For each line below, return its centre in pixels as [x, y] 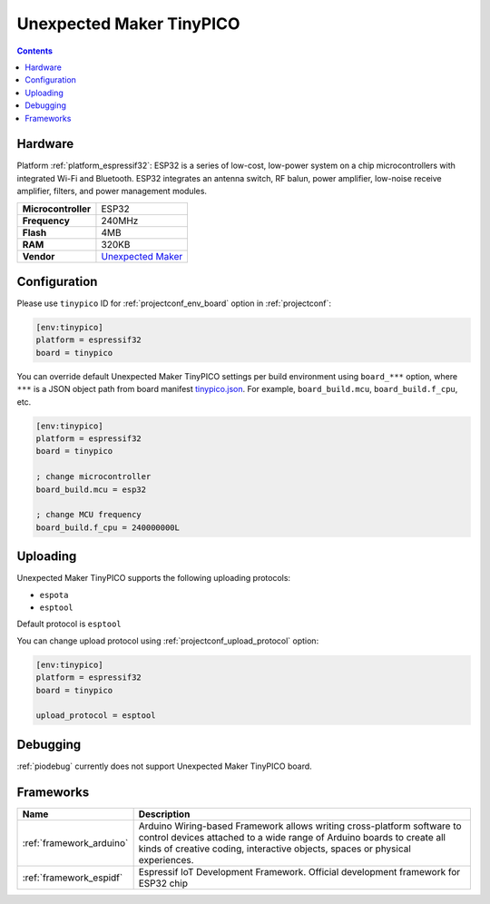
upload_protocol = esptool [96, 716]
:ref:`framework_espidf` [73, 878]
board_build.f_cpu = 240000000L [108, 527]
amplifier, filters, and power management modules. [112, 192]
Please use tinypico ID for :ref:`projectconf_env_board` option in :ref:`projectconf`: [174, 303]
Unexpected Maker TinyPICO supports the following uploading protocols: [153, 578]
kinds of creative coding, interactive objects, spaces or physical [275, 849]
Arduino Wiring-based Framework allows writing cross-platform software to [300, 826]
